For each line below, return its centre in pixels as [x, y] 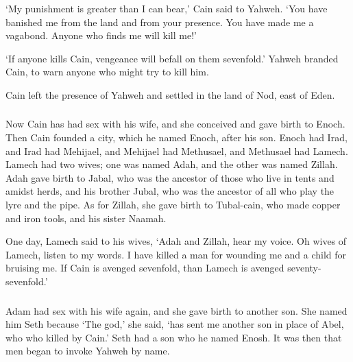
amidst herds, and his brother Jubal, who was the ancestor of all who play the [170, 191]
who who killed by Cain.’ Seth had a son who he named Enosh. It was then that [174, 337]
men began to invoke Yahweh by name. [88, 351]
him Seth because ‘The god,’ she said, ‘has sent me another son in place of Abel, [175, 324]
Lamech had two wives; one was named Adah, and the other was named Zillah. [172, 164]
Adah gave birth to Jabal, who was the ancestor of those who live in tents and [170, 177]
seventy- [304, 268]
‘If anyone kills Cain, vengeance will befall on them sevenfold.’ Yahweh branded [172, 58]
